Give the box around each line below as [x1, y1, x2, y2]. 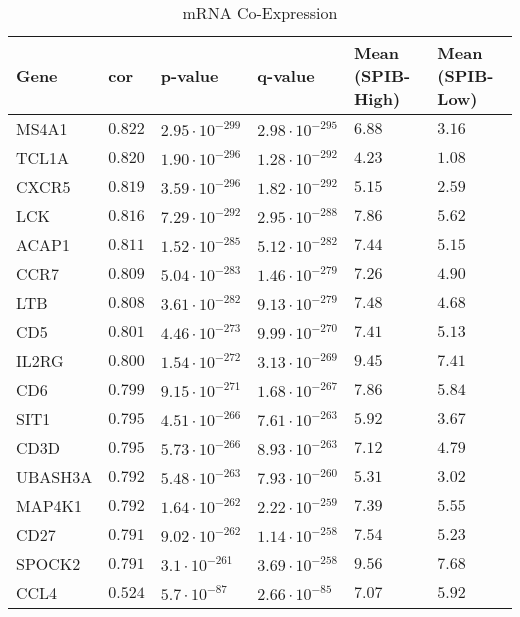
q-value [257, 64, 315, 87]
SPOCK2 [16, 552, 81, 575]
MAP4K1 [16, 494, 83, 517]
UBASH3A [16, 465, 93, 488]
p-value [160, 64, 219, 87]
